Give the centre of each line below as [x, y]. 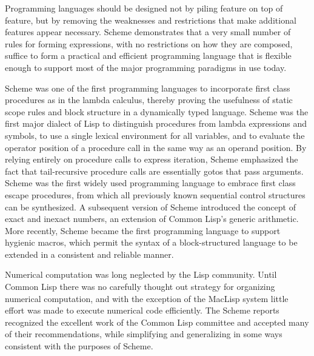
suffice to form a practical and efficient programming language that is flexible [148, 55]
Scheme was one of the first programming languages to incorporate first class [148, 88]
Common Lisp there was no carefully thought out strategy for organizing [140, 287]
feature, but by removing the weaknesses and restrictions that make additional [151, 20]
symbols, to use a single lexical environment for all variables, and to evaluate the [155, 135]
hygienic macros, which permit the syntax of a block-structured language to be [151, 242]
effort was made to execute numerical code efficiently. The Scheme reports [142, 310]
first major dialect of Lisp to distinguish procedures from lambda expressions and [156, 123]
